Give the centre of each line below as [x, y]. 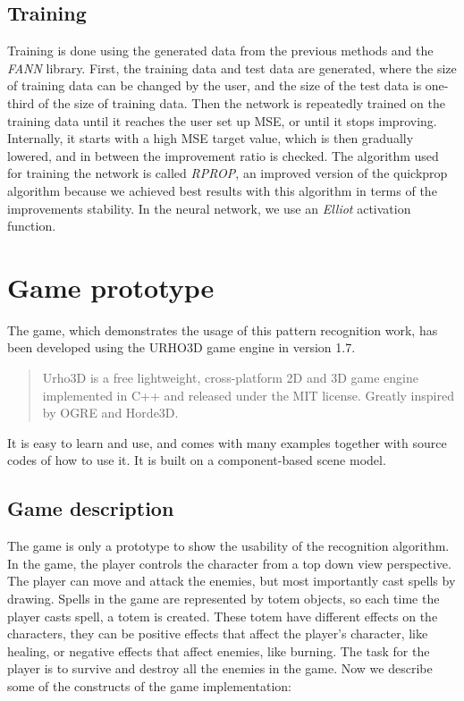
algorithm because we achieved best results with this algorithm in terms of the [222, 190]
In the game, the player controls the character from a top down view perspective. [229, 563]
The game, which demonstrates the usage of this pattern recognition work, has [223, 329]
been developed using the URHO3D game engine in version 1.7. [181, 347]
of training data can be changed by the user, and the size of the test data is [215, 85]
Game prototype [111, 287]
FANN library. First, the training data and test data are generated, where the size [232, 68]
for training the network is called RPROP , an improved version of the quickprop [228, 173]
